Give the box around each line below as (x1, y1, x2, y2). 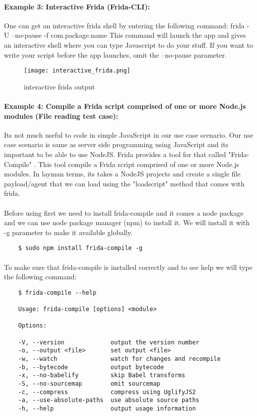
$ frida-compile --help (18, 289, 97, 296)
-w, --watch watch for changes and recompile (18, 355, 221, 363)
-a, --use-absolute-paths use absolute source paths (18, 397, 199, 404)
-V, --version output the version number (18, 338, 199, 346)
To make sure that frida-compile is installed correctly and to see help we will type (4, 261, 253, 272)
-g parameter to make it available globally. (4, 227, 133, 237)
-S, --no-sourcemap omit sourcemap (18, 380, 160, 387)
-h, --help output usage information (18, 405, 196, 412)
